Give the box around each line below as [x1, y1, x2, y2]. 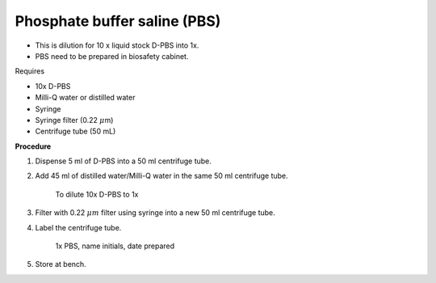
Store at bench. [35, 260, 86, 269]
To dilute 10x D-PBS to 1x [55, 189, 139, 199]
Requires [15, 66, 44, 76]
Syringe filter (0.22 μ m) [35, 115, 114, 125]
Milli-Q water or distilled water [35, 93, 136, 103]
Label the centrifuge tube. [35, 222, 122, 232]
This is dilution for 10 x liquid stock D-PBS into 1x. [35, 40, 199, 50]
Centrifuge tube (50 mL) [35, 126, 116, 137]
